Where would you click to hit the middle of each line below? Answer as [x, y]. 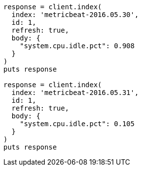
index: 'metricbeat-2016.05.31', [75, 93]
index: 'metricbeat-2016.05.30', [75, 15]
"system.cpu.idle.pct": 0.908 [77, 46]
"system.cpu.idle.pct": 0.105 [77, 124]
